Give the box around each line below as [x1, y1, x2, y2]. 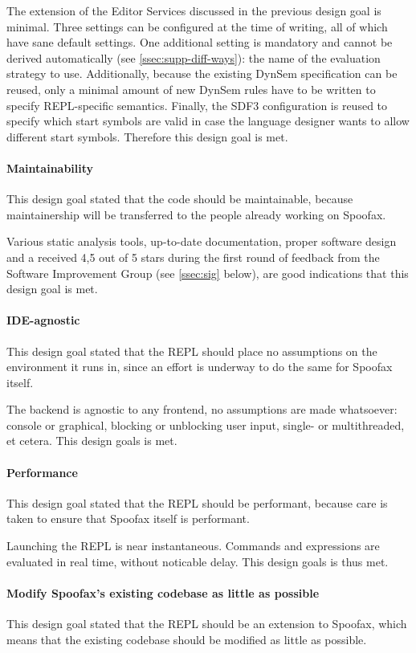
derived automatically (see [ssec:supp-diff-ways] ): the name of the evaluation [6, 49, 381, 66]
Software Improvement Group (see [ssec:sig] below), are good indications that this [6, 264, 409, 281]
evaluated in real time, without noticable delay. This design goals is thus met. [6, 553, 389, 569]
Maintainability [6, 159, 94, 176]
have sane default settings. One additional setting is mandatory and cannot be [6, 34, 393, 51]
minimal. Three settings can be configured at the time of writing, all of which [6, 18, 388, 35]
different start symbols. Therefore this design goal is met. [6, 128, 288, 145]
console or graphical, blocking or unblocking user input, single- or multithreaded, [6, 416, 405, 433]
